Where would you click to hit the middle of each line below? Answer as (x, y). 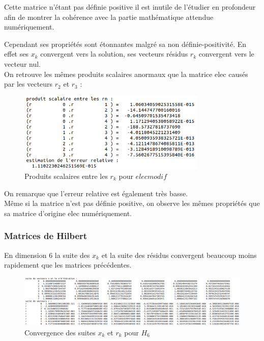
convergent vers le (226, 54)
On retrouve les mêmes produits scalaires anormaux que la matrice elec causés (126, 74)
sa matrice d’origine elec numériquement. (68, 213)
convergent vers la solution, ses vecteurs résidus (114, 54)
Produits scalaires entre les (66, 176)
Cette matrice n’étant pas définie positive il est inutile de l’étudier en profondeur (130, 7)
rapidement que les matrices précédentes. (68, 265)
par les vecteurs (28, 84)
